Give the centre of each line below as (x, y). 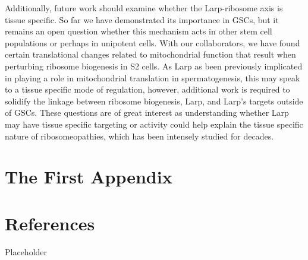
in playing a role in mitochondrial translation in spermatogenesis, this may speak (153, 77)
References (50, 223)
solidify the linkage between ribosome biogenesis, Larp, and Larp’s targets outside (154, 101)
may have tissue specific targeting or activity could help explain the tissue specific (154, 124)
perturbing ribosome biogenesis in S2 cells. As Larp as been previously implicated (154, 66)
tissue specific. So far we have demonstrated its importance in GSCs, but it (142, 19)
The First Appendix (89, 177)
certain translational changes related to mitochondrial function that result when (150, 54)
